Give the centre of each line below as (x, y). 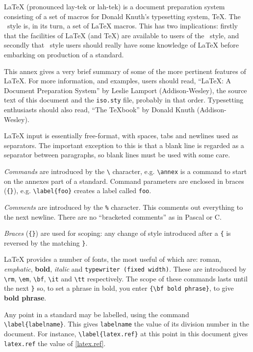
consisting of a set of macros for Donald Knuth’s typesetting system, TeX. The (122, 16)
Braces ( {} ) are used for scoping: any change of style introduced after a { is (117, 233)
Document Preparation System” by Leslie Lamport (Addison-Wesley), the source (126, 90)
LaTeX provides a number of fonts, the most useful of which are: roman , (113, 259)
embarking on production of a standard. (64, 54)
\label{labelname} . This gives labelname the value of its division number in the (126, 324)
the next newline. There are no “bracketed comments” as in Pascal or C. (113, 216)
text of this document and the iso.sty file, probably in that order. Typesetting (124, 100)
